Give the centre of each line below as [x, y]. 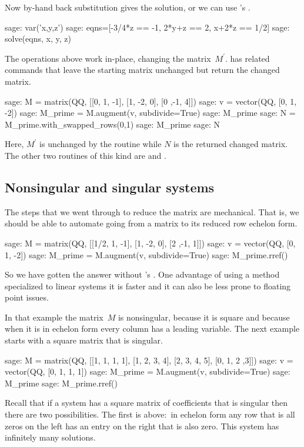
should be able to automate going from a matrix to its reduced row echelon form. [151, 223]
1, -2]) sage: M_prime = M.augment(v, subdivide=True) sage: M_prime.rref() [146, 254]
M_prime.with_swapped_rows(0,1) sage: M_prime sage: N [112, 124]
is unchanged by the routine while [101, 144]
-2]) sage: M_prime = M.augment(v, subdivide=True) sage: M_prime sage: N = [150, 113]
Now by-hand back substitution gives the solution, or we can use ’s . [128, 7]
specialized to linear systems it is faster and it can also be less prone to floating [148, 286]
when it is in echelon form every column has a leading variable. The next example [152, 328]
